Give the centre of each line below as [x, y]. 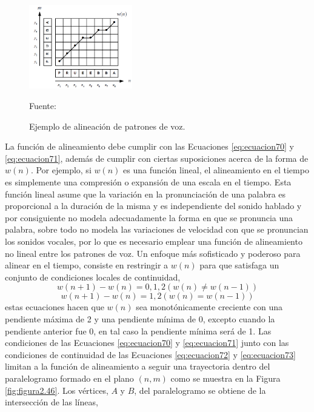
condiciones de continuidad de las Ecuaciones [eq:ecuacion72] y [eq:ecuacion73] [150, 354]
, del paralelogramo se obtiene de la [200, 390]
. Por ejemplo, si [61, 170]
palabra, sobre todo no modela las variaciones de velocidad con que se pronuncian [157, 229]
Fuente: [43, 106]
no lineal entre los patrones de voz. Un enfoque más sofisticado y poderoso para [153, 253]
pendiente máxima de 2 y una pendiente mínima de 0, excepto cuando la [140, 318]
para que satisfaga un [239, 265]
